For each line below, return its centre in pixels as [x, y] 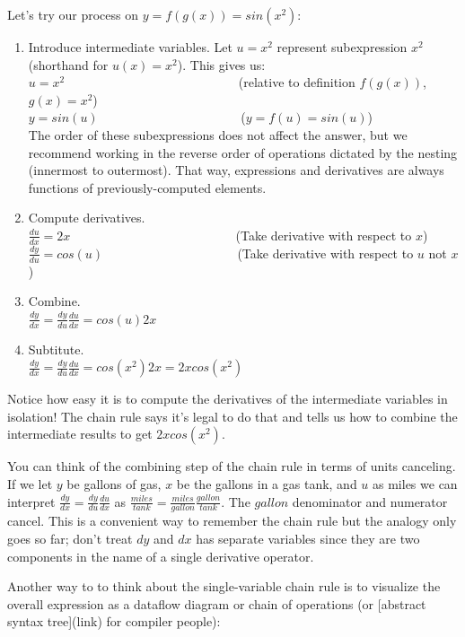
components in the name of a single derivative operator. [161, 556]
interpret [31, 501]
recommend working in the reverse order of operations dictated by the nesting [243, 152]
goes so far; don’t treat [70, 538]
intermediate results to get [80, 434]
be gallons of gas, [114, 483]
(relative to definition [297, 82]
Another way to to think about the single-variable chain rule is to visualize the [224, 586]
